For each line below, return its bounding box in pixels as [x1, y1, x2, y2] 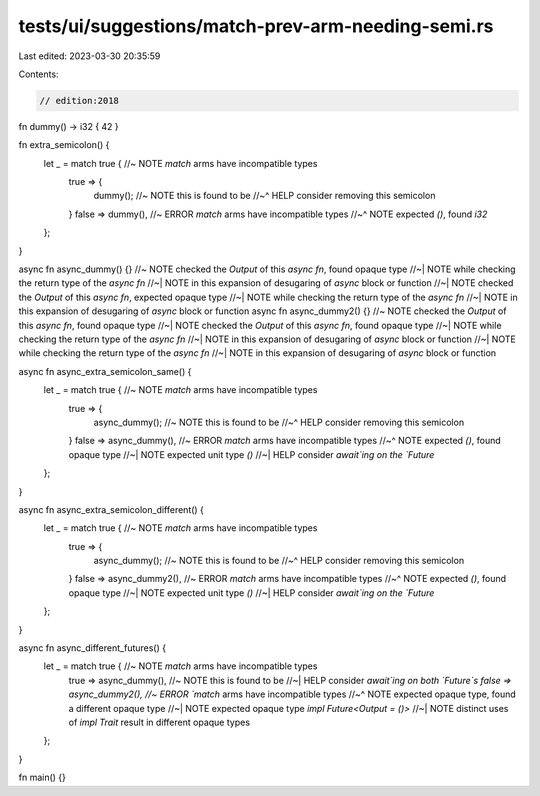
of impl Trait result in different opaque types [68, 716, 250, 728]
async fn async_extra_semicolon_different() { [18, 503, 205, 515]
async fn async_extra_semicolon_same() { [18, 365, 192, 377]
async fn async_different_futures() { [18, 642, 167, 654]
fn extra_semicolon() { [18, 139, 110, 151]
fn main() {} [18, 771, 67, 784]
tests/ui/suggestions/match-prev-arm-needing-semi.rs [18, 15, 494, 37]
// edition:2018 [39, 95, 120, 106]
